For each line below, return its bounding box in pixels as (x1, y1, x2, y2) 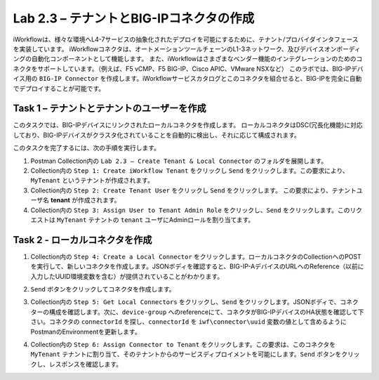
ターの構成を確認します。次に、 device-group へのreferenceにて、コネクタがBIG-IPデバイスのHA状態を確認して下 (30, 308, 364, 316)
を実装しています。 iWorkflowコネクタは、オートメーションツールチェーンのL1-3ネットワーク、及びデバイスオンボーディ (13, 44, 361, 53)
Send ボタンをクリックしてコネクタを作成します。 (30, 285, 175, 293)
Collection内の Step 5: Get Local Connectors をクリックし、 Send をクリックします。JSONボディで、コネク (30, 298, 359, 306)
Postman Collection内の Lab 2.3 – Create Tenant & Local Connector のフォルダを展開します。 (30, 157, 328, 165)
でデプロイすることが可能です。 (13, 84, 105, 93)
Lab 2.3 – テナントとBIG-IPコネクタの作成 (13, 11, 255, 26)
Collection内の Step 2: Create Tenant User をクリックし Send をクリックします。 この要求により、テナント (30, 186, 357, 195)
